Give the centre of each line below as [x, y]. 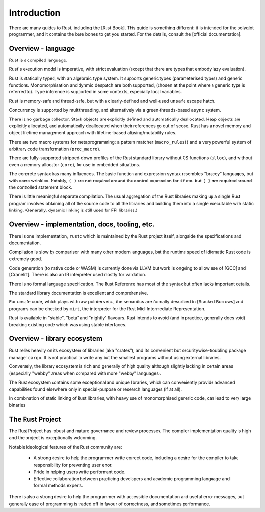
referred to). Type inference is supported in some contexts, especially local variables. [95, 92]
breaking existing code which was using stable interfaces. [68, 325]
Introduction [35, 13]
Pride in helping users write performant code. [79, 472]
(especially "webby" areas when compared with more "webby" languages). [85, 373]
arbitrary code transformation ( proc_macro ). [55, 149]
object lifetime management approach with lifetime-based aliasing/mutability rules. [93, 133]
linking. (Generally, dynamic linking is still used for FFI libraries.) [74, 210]
